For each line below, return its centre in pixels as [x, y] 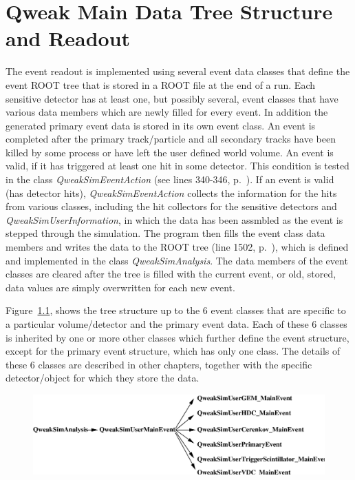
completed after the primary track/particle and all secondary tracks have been [171, 139]
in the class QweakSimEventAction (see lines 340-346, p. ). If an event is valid [170, 179]
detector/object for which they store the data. [103, 378]
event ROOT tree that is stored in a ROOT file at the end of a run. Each [160, 84]
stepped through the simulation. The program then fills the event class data [165, 233]
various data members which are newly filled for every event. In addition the [167, 112]
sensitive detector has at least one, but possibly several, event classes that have [172, 98]
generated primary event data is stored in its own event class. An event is [161, 125]
